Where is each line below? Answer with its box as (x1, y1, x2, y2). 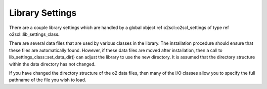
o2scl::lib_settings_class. (9, 31, 60, 37)
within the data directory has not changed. (9, 61, 96, 67)
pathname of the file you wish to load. (9, 77, 87, 83)
